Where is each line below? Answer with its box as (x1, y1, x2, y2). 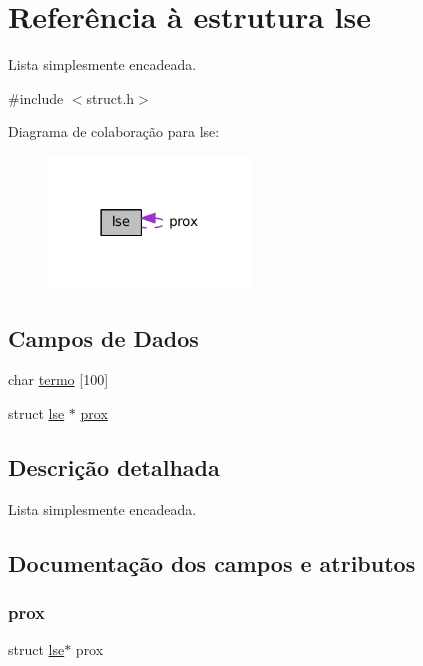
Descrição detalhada (8, 451, 220, 482)
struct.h (86, 87, 135, 108)
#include (8, 87, 64, 108)
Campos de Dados (8, 322, 199, 353)
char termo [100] (8, 369, 109, 390)
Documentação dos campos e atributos (8, 547, 416, 578)
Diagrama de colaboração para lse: (8, 121, 220, 142)
